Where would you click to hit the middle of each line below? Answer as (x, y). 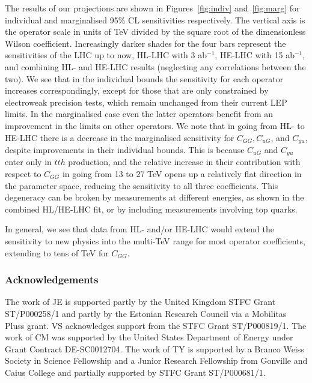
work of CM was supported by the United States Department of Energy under (149, 337)
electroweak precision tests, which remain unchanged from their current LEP (146, 102)
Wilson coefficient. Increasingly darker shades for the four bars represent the (145, 43)
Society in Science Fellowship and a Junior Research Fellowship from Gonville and (156, 360)
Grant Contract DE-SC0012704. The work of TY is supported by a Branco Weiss (154, 348)
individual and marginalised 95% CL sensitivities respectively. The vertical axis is (155, 20)
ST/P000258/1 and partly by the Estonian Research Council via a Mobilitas (146, 313)
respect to (23, 174)
